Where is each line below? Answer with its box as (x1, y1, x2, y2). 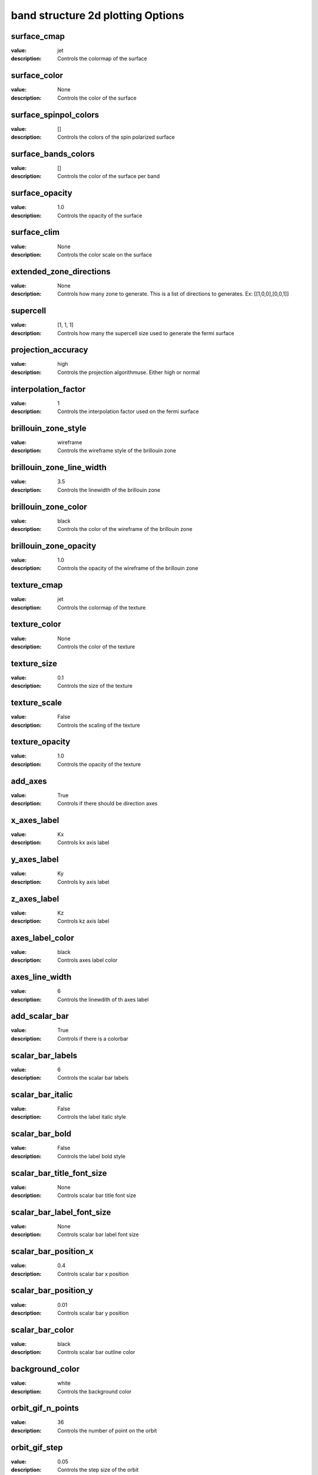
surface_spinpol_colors (11, 110, 100, 120)
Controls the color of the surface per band (57, 173, 160, 180)
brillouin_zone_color (11, 501, 88, 512)
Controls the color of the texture (57, 643, 135, 650)
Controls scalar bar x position (57, 1270, 129, 1277)
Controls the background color (57, 1388, 132, 1395)
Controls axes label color (57, 956, 118, 964)
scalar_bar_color (11, 1325, 74, 1335)
